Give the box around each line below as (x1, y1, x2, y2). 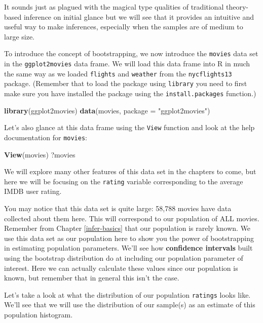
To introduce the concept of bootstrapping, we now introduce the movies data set (4, 48, 258, 59)
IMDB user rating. (4, 186, 62, 196)
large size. (4, 31, 34, 42)
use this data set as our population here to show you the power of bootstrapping (4, 232, 254, 243)
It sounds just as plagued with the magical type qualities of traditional (4, 2, 224, 12)
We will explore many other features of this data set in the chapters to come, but (4, 166, 256, 177)
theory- (226, 2, 248, 12)
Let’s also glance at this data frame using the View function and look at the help (4, 122, 255, 133)
